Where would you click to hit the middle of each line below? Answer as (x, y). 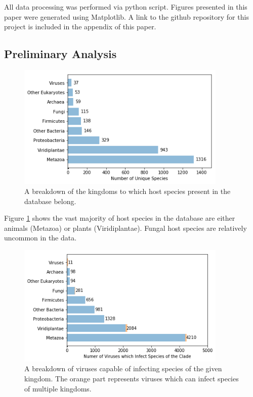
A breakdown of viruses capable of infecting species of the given (123, 368)
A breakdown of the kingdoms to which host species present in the (128, 191)
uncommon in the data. (40, 238)
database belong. (50, 201)
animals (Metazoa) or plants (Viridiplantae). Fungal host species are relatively (125, 228)
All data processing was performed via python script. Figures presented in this (126, 7)
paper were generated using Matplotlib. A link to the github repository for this (126, 16)
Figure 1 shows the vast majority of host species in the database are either (120, 218)
